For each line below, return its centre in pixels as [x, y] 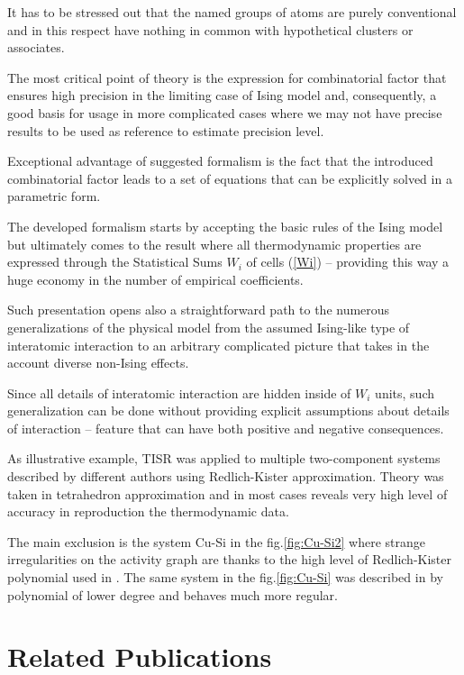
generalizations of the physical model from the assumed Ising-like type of [209, 327]
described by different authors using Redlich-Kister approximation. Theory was [226, 476]
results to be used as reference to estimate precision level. [166, 130]
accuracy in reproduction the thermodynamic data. [148, 511]
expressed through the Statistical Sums [115, 262]
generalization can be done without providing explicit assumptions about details [228, 410]
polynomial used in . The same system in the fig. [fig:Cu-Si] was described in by [225, 577]
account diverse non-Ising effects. [98, 363]
